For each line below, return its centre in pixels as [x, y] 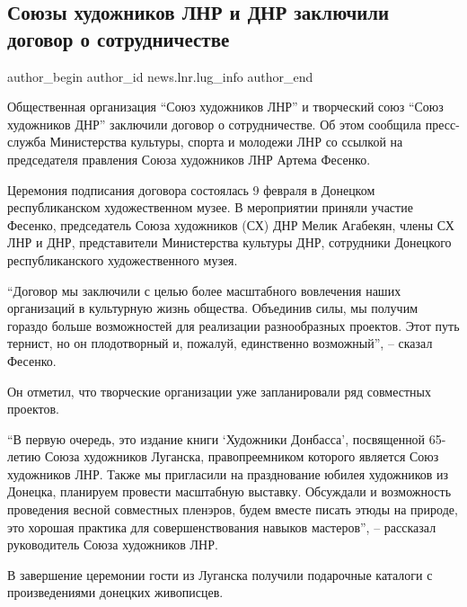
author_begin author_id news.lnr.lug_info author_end [160, 76]
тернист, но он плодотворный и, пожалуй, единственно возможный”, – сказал [220, 343]
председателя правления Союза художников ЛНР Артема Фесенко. [189, 159]
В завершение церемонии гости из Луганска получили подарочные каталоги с [220, 574]
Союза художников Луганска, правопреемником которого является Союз [242, 456]
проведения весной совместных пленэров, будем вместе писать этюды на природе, [233, 509]
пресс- [442, 124]
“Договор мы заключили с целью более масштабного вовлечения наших [204, 290]
